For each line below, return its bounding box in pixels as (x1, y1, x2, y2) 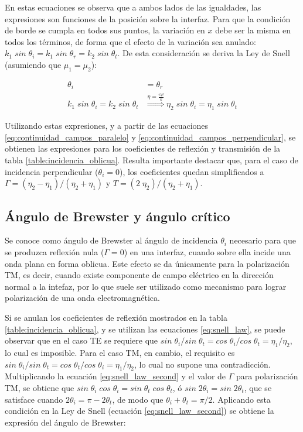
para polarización (236, 370, 298, 382)
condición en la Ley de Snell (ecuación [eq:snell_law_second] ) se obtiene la (5, 404, 274, 417)
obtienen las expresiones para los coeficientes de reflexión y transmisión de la (5, 142, 281, 155)
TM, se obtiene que (5, 381, 74, 393)
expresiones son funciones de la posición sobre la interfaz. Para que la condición (5, 12, 291, 25)
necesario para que (229, 234, 296, 246)
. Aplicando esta (212, 393, 271, 405)
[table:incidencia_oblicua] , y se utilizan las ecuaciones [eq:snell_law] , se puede (5, 323, 285, 335)
